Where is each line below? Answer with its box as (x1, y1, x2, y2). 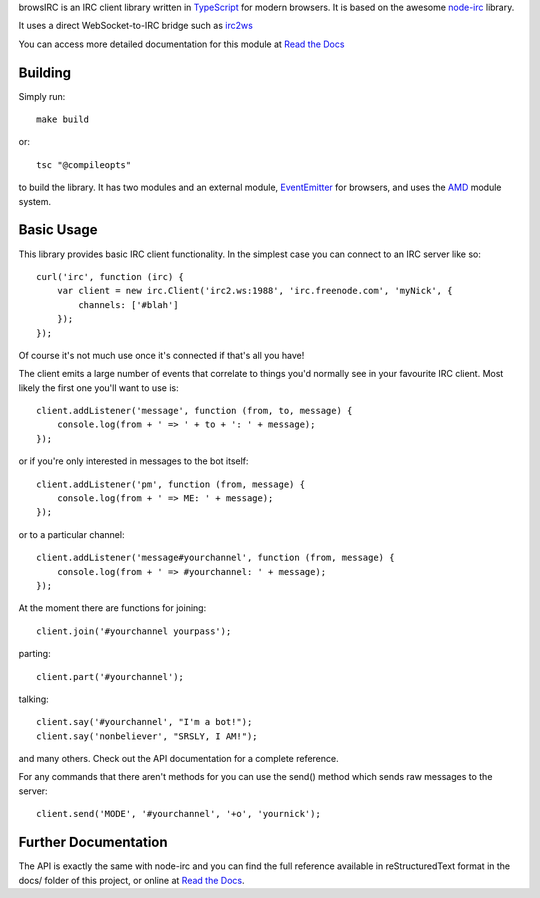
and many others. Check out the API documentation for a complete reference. (18, 753, 339, 765)
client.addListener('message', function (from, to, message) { (36, 405, 353, 417)
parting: (18, 648, 51, 660)
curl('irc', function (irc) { (36, 271, 185, 282)
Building (18, 64, 72, 81)
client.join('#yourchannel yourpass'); (36, 625, 232, 637)
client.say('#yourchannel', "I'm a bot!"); (36, 716, 253, 728)
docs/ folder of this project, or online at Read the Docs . (18, 874, 245, 886)
